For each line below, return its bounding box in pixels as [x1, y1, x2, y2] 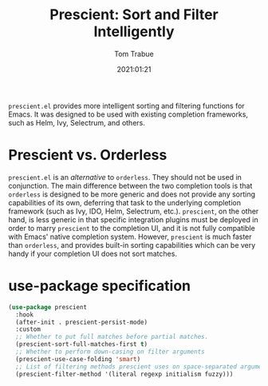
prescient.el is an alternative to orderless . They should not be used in [8, 172, 242, 181]
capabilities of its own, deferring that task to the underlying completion [8, 197, 242, 207]
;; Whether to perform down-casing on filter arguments [15, 348, 205, 356]
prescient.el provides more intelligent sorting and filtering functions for [8, 101, 245, 110]
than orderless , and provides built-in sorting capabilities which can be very [8, 240, 256, 249]
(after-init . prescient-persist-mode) [15, 318, 148, 326]
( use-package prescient [8, 303, 88, 311]
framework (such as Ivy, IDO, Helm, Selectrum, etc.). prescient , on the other [8, 206, 259, 216]
